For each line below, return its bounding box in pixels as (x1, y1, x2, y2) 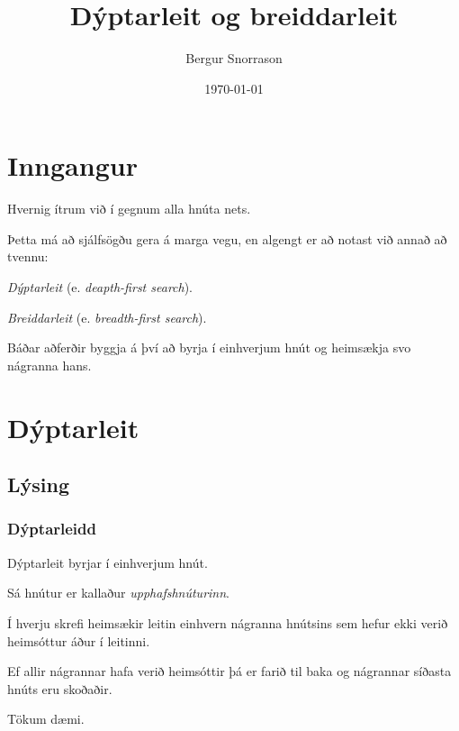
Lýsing (7, 471, 70, 498)
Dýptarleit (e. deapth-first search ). (7, 278, 193, 297)
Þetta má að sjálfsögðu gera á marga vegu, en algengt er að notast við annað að (7, 229, 447, 248)
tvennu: (7, 247, 49, 266)
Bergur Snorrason (185, 49, 283, 68)
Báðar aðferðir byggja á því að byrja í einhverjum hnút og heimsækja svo (7, 338, 411, 357)
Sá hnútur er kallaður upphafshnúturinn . (7, 583, 229, 602)
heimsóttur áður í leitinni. (7, 631, 150, 650)
